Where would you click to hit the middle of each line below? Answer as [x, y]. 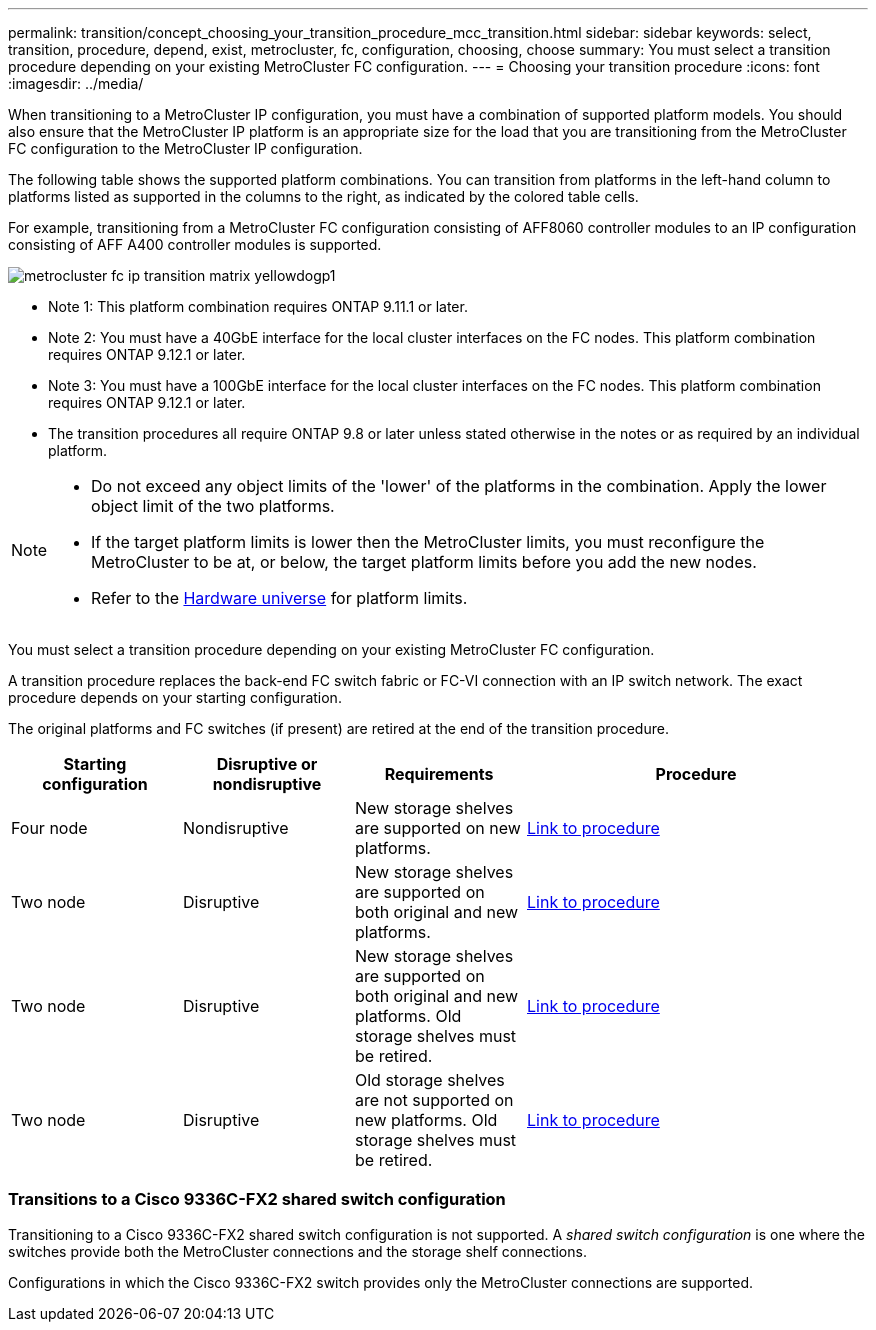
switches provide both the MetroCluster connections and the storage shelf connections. [297, 1251]
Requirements [439, 774]
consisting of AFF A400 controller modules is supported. [195, 244]
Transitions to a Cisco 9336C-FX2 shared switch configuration [257, 1199]
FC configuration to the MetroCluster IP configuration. [185, 148]
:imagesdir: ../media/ [76, 83]
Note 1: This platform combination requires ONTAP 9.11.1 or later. [258, 306]
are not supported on [434, 1100]
